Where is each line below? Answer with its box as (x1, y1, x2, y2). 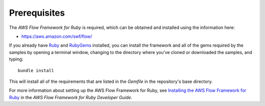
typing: (9, 56, 24, 62)
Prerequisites (9, 7, 65, 18)
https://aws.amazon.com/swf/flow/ (21, 33, 93, 39)
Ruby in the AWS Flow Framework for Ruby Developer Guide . (9, 94, 132, 100)
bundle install (18, 68, 54, 73)
